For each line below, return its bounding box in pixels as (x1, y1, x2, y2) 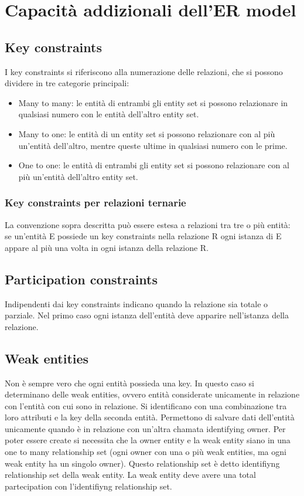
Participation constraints (5, 270, 158, 288)
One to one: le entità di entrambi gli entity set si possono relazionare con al (18, 159, 289, 171)
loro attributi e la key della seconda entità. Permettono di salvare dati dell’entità (5, 411, 295, 423)
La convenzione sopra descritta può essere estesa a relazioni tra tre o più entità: (5, 218, 291, 230)
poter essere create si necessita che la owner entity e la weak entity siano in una (5, 434, 291, 446)
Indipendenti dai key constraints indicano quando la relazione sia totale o (5, 297, 268, 310)
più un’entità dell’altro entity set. (18, 170, 138, 182)
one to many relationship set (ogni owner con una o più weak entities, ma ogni (5, 446, 286, 458)
